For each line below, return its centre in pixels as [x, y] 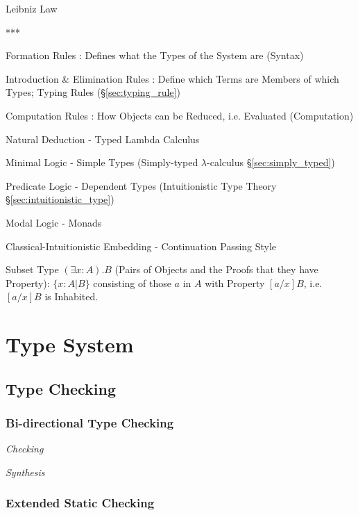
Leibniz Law [32, 8]
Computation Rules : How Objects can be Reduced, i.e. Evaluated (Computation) [180, 115]
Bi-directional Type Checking [90, 422]
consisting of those [132, 283]
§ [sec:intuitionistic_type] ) [60, 199]
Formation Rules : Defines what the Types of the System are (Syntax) [155, 55]
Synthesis [25, 472]
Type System [70, 344]
